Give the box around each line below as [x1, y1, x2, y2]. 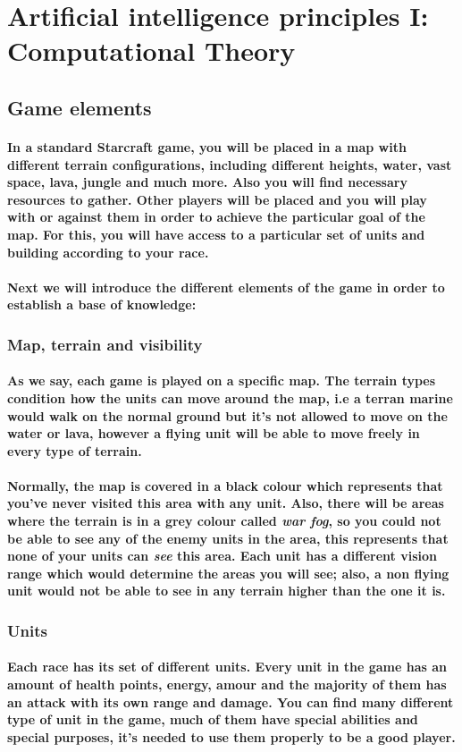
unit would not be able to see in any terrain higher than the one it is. [7, 581, 446, 600]
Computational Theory [7, 32, 296, 69]
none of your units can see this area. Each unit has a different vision [7, 546, 438, 565]
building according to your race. [7, 242, 209, 261]
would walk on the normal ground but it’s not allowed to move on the [7, 406, 448, 425]
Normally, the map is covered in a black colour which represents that [7, 476, 443, 494]
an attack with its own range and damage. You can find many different [7, 692, 454, 711]
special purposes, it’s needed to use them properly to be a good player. [7, 727, 456, 746]
